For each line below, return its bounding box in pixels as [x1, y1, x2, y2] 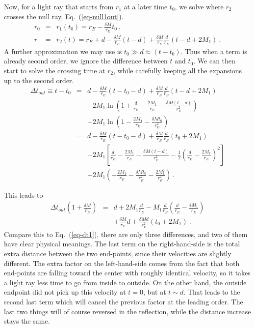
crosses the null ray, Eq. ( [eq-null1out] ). [4, 11, 124, 21]
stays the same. [4, 316, 50, 326]
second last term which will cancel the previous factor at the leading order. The [4, 297, 243, 307]
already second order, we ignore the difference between [4, 56, 168, 66]
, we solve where [175, 1, 224, 11]
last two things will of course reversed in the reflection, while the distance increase [4, 306, 251, 316]
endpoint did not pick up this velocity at [4, 287, 126, 297]
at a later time [124, 1, 168, 11]
